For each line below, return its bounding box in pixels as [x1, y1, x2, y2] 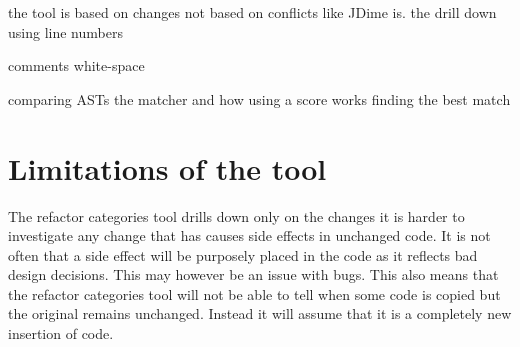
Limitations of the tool [8, 147, 327, 188]
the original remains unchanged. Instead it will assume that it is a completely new [8, 303, 512, 324]
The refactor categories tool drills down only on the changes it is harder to [8, 205, 465, 226]
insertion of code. [8, 323, 114, 344]
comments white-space [8, 55, 145, 76]
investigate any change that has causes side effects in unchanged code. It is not [8, 225, 491, 246]
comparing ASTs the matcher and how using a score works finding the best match [8, 88, 511, 109]
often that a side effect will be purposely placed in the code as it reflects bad [8, 244, 478, 265]
